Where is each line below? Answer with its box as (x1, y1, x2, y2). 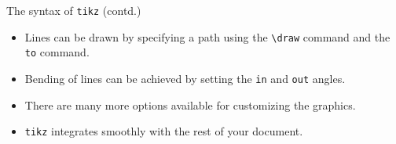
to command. (24, 44, 90, 60)
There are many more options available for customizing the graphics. (24, 96, 356, 113)
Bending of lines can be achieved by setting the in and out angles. (24, 70, 346, 86)
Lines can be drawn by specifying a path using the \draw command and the (24, 28, 390, 45)
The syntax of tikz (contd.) (6, 2, 141, 18)
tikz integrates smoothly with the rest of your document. (24, 123, 303, 139)
